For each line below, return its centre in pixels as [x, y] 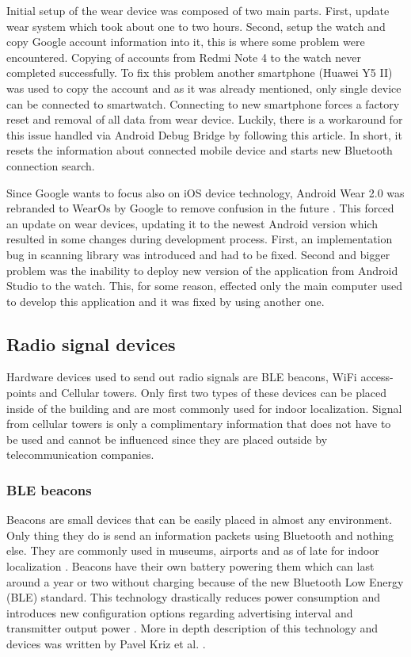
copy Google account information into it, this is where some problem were [186, 42]
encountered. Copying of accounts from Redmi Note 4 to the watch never [184, 57]
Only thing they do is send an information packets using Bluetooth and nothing [200, 535]
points [21, 393]
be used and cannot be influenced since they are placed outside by [167, 439]
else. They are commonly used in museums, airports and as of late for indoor [193, 550]
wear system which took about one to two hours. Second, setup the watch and [196, 26]
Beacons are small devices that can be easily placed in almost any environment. [200, 519]
